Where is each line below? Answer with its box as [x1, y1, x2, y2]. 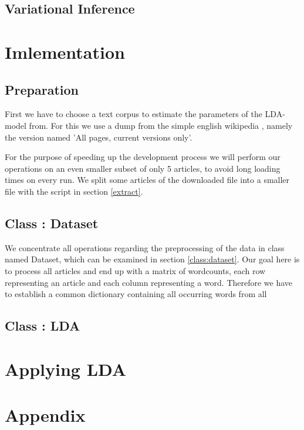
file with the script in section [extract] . [5, 185, 143, 197]
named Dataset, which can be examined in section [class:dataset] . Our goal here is [5, 253, 300, 265]
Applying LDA [5, 356, 127, 381]
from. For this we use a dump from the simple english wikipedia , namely [29, 119, 293, 131]
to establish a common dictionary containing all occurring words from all [5, 288, 267, 300]
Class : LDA [5, 316, 80, 335]
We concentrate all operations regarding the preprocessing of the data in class [5, 241, 285, 254]
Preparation [5, 80, 79, 98]
